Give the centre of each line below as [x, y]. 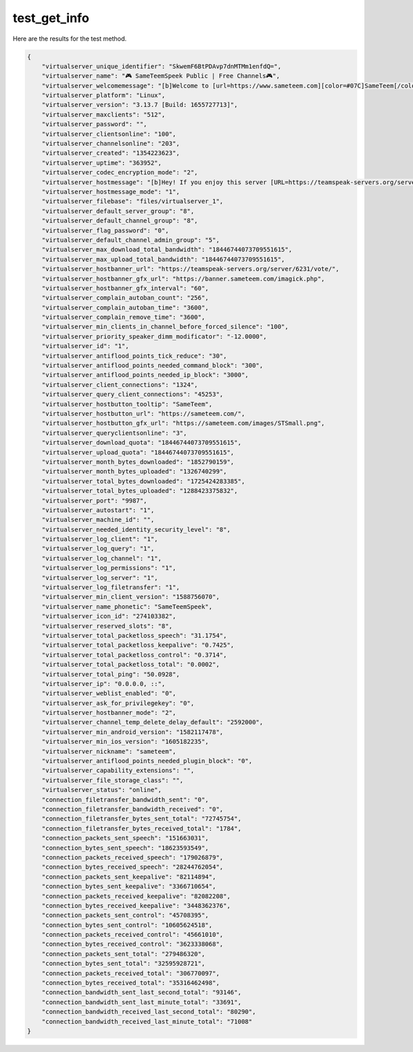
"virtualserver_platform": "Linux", [103, 95]
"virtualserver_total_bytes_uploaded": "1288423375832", [140, 491]
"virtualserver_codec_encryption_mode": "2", [120, 173]
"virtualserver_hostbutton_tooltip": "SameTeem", [127, 404]
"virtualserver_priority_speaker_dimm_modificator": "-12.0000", [154, 336]
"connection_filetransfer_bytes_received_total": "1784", [141, 828]
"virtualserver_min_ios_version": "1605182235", [125, 742]
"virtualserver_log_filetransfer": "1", [111, 587]
